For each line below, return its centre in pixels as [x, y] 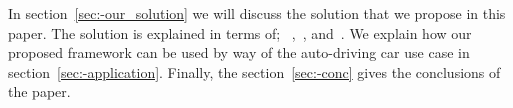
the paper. [39, 91]
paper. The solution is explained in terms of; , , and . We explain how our [240, 32]
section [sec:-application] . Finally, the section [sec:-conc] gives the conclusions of [254, 71]
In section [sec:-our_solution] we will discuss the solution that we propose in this [257, 13]
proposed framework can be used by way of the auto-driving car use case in [239, 52]
